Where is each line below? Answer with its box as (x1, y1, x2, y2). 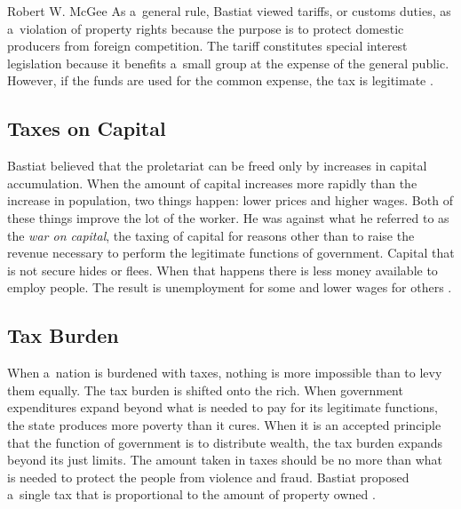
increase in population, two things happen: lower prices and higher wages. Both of (7, 191, 453, 210)
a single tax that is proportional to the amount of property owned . (7, 485, 376, 504)
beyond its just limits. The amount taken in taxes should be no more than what (7, 450, 443, 469)
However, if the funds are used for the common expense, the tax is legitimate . (7, 71, 433, 90)
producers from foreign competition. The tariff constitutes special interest (7, 36, 408, 55)
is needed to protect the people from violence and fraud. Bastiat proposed (7, 467, 409, 486)
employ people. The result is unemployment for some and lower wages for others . (7, 278, 452, 297)
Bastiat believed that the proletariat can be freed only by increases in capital (7, 156, 427, 175)
